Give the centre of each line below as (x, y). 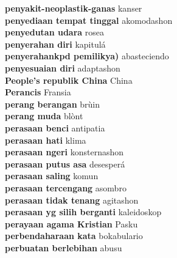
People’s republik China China (69, 80)
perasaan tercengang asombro (66, 187)
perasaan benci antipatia (55, 127)
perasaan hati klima (46, 140)
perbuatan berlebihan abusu (64, 247)
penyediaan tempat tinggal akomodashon (89, 20)
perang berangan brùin (52, 104)
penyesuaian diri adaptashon (63, 68)
